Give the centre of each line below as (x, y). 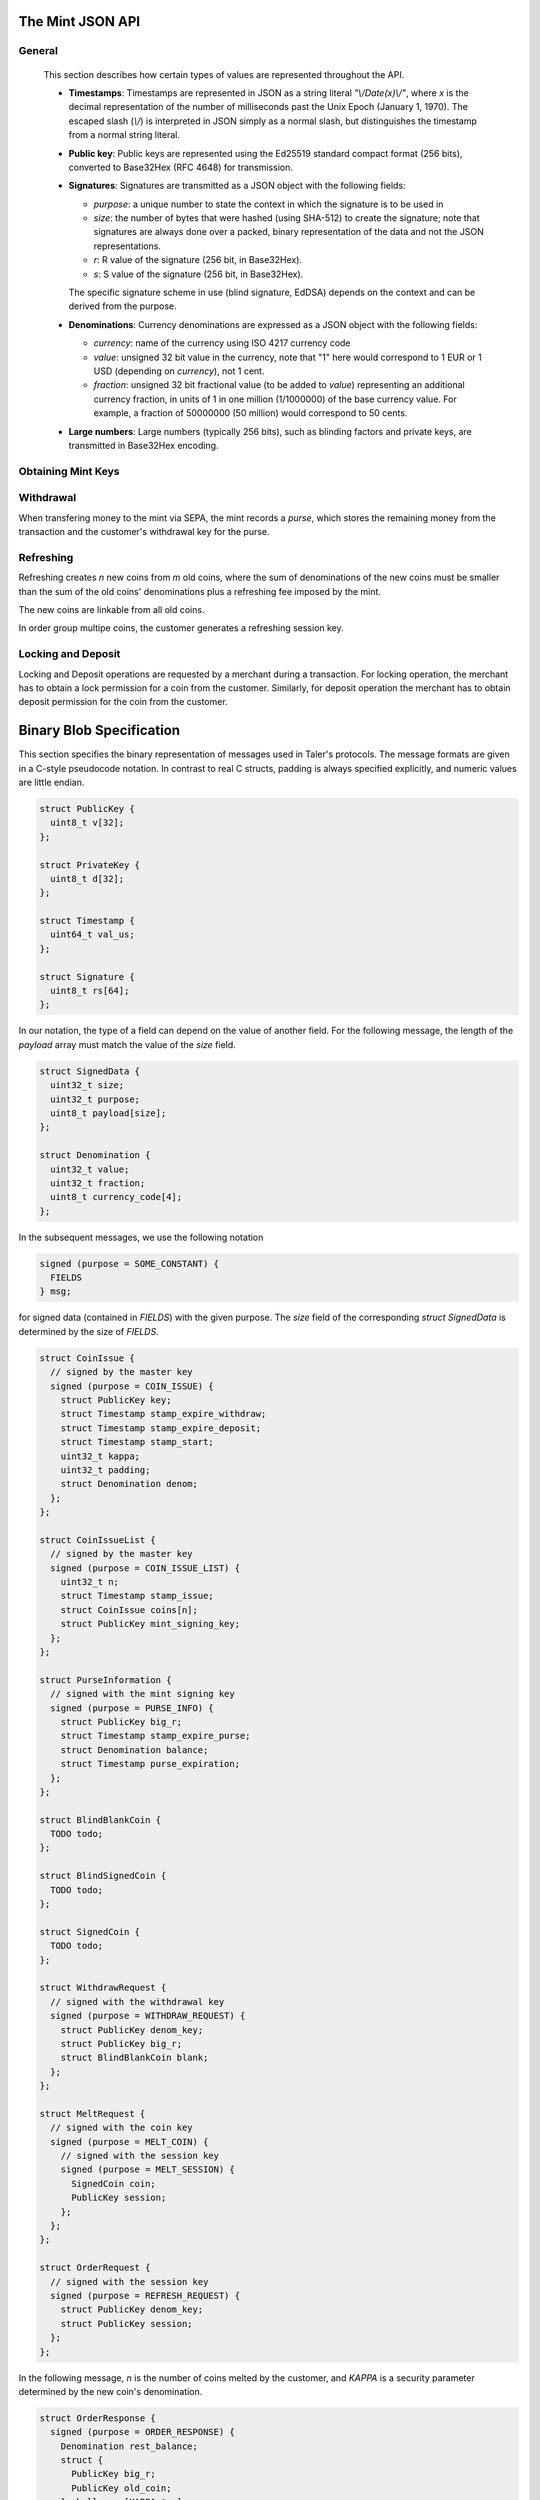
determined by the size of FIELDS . (88, 1331)
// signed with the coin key (122, 2128)
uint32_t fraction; (98, 1183)
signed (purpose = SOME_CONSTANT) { (129, 1263)
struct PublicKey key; (116, 1399)
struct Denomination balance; (134, 1749)
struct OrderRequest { (95, 2268)
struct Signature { (87, 976)
